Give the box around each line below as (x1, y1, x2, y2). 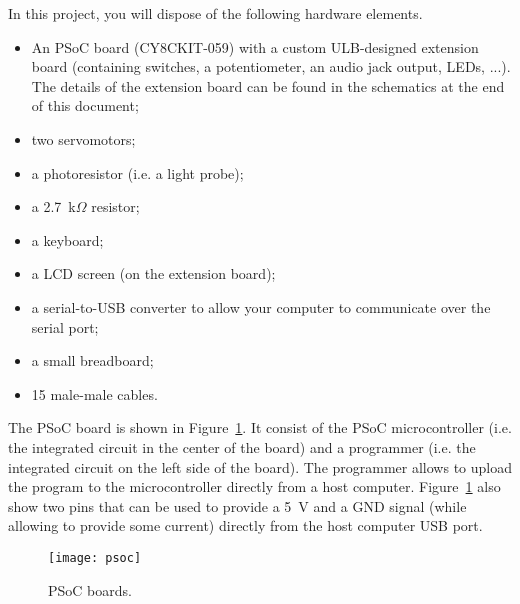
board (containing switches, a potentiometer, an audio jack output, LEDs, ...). (31, 56, 511, 77)
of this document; (31, 95, 139, 116)
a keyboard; (31, 229, 104, 250)
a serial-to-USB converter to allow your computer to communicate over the (31, 296, 491, 317)
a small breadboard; (31, 350, 154, 371)
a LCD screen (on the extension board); (31, 263, 276, 284)
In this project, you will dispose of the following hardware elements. (8, 3, 423, 23)
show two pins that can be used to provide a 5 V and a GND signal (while (8, 495, 467, 516)
